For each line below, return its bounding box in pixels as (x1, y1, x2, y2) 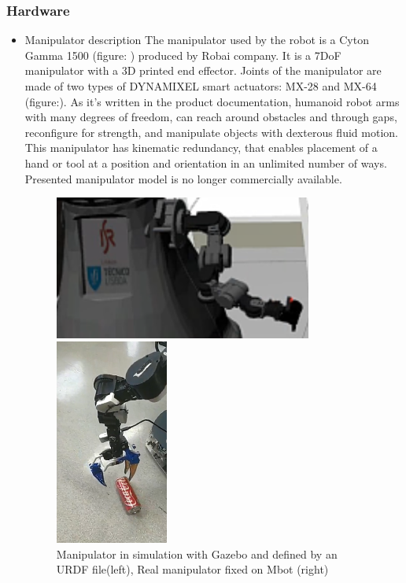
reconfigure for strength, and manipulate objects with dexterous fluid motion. (24, 124, 398, 140)
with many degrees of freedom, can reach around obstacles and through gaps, (24, 109, 397, 125)
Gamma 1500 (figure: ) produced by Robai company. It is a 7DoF (24, 46, 341, 63)
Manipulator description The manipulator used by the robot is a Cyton (24, 31, 369, 48)
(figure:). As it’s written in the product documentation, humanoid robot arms (24, 93, 400, 109)
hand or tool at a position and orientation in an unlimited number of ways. (24, 154, 387, 171)
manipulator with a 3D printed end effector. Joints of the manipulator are (24, 62, 382, 79)
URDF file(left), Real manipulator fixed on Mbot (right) (56, 561, 329, 577)
